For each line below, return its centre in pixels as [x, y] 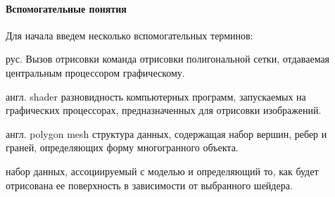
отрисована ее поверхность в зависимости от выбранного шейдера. [149, 185]
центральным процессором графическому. [95, 72]
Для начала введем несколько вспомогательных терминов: [129, 35]
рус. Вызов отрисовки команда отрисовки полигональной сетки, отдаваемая [168, 59]
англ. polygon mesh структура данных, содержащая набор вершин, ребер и [166, 133]
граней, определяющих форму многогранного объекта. [122, 147]
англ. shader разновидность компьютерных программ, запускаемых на [156, 96]
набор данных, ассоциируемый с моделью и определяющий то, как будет [162, 171]
